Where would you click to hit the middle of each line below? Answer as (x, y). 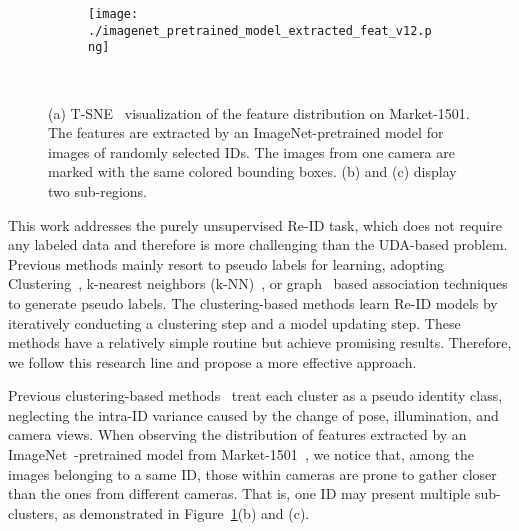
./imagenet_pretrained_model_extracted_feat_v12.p (260, 30)
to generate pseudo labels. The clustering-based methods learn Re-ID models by (253, 302)
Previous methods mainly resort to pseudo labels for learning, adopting (226, 263)
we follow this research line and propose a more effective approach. (212, 361)
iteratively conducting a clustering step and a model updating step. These (234, 322)
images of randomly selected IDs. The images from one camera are (251, 151)
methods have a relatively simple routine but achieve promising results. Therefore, (260, 342)
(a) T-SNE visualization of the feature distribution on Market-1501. (259, 112)
